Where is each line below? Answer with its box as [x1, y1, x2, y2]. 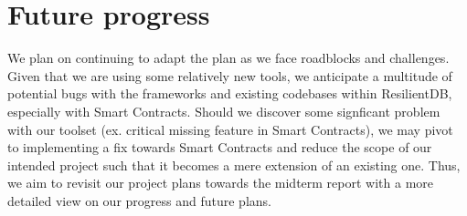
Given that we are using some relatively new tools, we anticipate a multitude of [7, 66, 452, 85]
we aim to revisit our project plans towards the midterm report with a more [7, 173, 434, 192]
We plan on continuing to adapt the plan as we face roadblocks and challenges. [7, 48, 450, 67]
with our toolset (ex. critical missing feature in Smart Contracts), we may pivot [7, 119, 453, 139]
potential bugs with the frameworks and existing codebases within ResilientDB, [7, 84, 452, 103]
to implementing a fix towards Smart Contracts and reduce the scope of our [7, 138, 432, 157]
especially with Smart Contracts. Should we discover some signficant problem [7, 101, 440, 120]
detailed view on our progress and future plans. [7, 190, 271, 210]
